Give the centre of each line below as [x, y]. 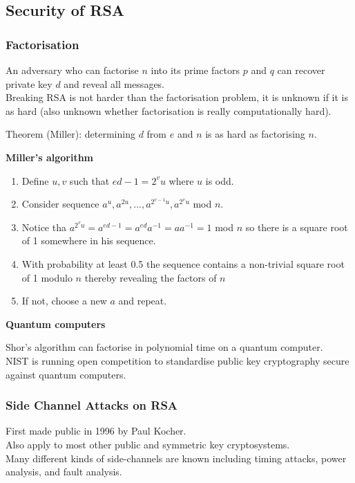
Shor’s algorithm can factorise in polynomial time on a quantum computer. [164, 347]
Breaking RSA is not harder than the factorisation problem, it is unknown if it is [177, 97]
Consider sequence [60, 204]
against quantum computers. [66, 374]
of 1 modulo [47, 277]
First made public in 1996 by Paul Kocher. [96, 431]
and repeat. [143, 301]
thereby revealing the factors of [151, 277]
